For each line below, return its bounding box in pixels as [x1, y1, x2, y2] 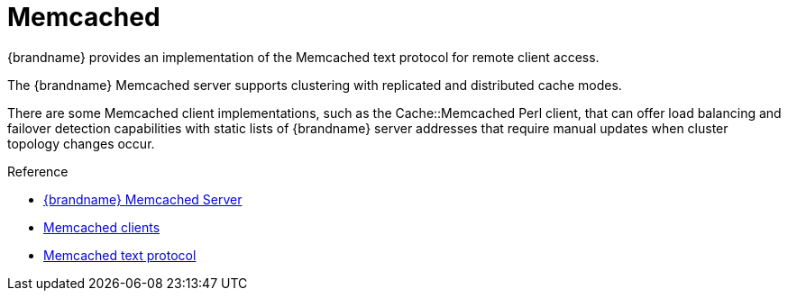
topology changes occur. [7, 135, 155, 151]
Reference [7, 163, 69, 179]
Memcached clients [43, 219, 160, 235]
